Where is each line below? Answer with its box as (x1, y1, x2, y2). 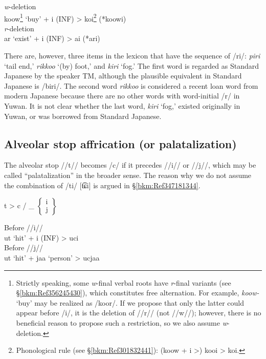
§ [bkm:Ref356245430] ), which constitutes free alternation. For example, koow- (16, 287, 259, 298)
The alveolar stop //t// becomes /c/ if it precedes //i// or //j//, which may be (4, 159, 256, 170)
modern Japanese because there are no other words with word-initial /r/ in (4, 90, 240, 101)
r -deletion (4, 23, 34, 33)
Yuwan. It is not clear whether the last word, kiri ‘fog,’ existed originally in (4, 101, 240, 111)
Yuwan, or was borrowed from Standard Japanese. (4, 110, 162, 121)
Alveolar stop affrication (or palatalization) (4, 135, 237, 151)
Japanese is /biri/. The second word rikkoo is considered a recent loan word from (4, 80, 258, 91)
